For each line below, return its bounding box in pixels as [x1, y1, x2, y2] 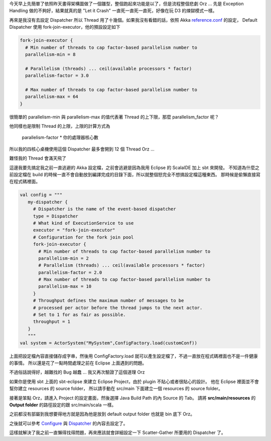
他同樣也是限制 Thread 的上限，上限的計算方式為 [9, 123, 110, 129]
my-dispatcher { [28, 199, 68, 205]
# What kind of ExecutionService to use [33, 220, 134, 226]
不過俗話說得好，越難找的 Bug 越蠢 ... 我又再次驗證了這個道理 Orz [9, 369, 145, 375]
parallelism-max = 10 [38, 283, 92, 289]
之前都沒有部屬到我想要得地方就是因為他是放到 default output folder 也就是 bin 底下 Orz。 [9, 411, 195, 417]
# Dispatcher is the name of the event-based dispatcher [33, 206, 176, 212]
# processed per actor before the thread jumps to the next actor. [33, 305, 203, 311]
